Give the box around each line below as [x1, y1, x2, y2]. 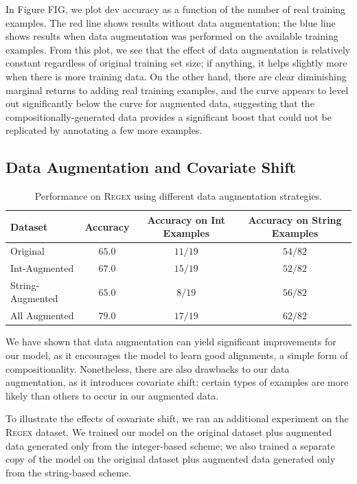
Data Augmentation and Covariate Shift [5, 157, 296, 178]
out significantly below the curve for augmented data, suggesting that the [5, 96, 314, 111]
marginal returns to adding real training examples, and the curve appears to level [5, 82, 349, 97]
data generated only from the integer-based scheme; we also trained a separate [5, 438, 335, 452]
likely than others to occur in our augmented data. [5, 388, 219, 402]
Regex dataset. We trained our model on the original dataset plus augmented [5, 424, 332, 439]
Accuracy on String [248, 212, 342, 227]
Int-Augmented [10, 261, 74, 275]
